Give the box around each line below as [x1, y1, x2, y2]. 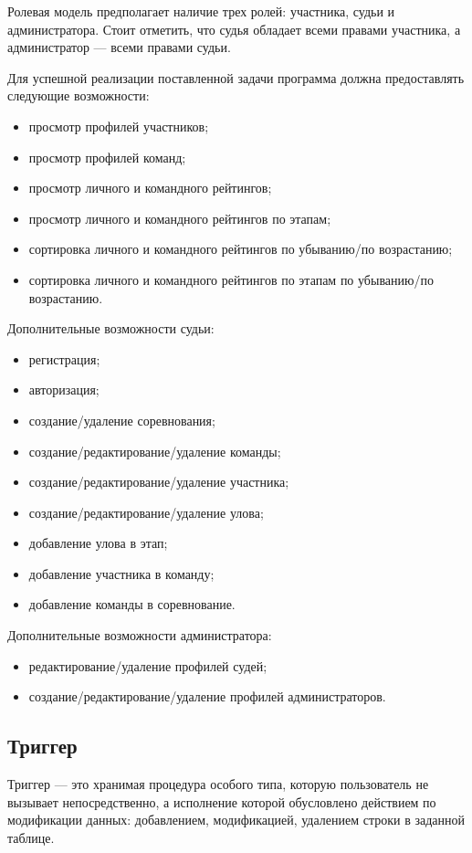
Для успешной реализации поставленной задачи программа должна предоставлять [7, 68, 465, 87]
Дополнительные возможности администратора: [7, 626, 272, 645]
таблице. [7, 827, 55, 847]
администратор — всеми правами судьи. [7, 37, 231, 57]
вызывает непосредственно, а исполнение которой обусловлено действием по [7, 792, 436, 811]
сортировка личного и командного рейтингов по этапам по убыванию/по [28, 269, 434, 289]
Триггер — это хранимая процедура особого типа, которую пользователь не [7, 774, 429, 794]
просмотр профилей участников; [28, 116, 209, 135]
